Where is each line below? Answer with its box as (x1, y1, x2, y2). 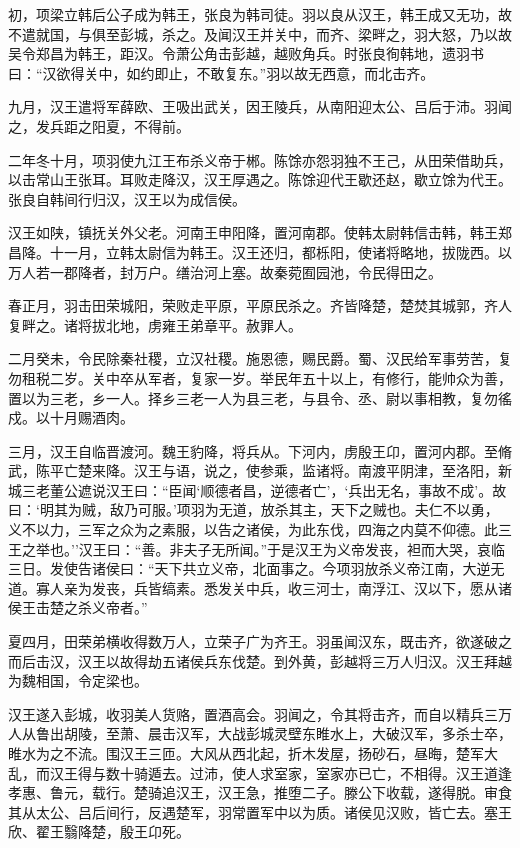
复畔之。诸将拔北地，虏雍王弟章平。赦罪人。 (8, 314, 302, 335)
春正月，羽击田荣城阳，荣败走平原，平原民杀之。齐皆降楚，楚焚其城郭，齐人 (8, 295, 512, 316)
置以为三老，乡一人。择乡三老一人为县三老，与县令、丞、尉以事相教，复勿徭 (8, 387, 512, 408)
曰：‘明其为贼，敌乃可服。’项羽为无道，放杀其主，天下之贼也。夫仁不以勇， (8, 499, 499, 520)
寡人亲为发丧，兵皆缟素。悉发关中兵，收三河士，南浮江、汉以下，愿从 (35, 577, 498, 598)
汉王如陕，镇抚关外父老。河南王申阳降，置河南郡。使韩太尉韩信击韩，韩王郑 (8, 222, 512, 243)
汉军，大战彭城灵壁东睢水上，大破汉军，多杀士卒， (175, 723, 512, 744)
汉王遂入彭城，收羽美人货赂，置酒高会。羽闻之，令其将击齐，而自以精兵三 (8, 703, 498, 724)
